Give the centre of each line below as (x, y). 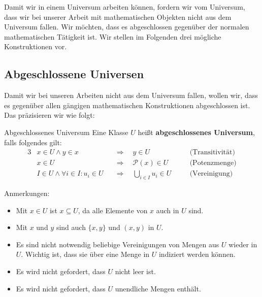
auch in (168, 210)
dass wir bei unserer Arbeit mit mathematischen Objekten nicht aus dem (118, 16)
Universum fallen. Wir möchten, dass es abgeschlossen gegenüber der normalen (127, 27)
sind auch (71, 227)
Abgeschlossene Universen (74, 74)
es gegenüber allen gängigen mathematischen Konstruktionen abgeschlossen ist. (127, 105)
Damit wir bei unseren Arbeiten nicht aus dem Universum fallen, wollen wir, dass (131, 95)
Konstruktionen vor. (36, 46)
